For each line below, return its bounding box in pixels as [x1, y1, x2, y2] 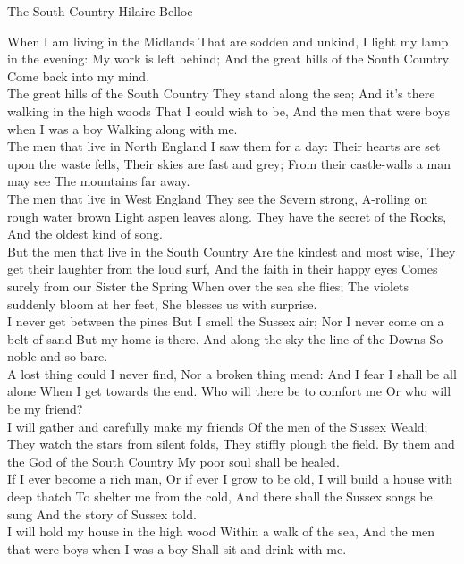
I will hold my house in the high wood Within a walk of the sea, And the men [7, 522, 435, 541]
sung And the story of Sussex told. [7, 504, 197, 523]
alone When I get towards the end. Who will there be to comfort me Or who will [7, 382, 451, 400]
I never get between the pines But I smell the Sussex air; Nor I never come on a [7, 312, 444, 331]
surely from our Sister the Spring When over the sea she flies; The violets [7, 276, 409, 295]
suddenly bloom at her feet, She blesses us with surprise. [7, 294, 317, 313]
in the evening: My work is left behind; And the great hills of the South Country [7, 49, 450, 68]
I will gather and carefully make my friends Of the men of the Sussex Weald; [7, 417, 428, 435]
